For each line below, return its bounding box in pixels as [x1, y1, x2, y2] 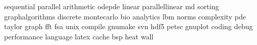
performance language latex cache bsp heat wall [4, 31, 154, 41]
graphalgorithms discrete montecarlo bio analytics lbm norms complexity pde [4, 11, 246, 21]
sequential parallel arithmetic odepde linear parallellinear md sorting [4, 1, 219, 11]
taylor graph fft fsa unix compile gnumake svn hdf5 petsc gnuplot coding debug [4, 21, 253, 32]
